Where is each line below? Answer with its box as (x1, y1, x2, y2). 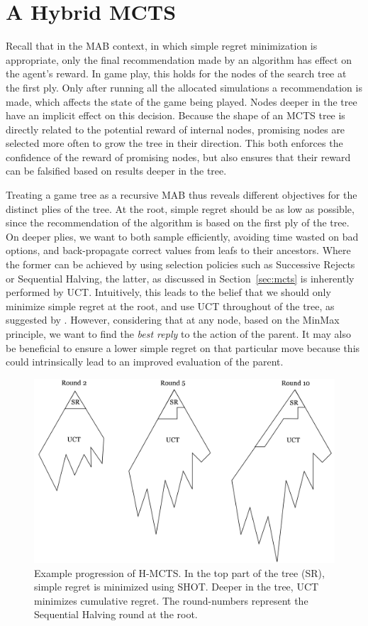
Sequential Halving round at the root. (34, 607, 198, 622)
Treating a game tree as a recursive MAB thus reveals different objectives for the (6, 187, 357, 202)
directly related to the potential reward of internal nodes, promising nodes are (6, 121, 345, 136)
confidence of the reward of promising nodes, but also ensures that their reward (6, 149, 351, 164)
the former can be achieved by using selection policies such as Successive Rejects (6, 257, 355, 272)
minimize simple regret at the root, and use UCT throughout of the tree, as (6, 298, 335, 313)
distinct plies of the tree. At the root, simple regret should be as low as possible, (6, 201, 355, 216)
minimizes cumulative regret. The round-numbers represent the (34, 593, 308, 608)
